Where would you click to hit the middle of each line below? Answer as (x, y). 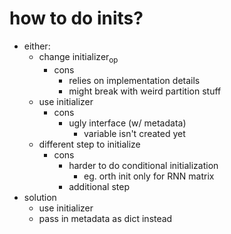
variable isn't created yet (134, 133)
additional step (99, 186)
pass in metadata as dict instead (105, 218)
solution (40, 197)
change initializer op (78, 57)
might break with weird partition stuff (145, 91)
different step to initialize (89, 144)
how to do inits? (76, 18)
